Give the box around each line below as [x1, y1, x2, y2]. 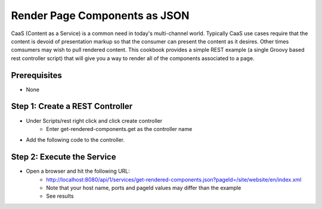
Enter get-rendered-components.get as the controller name [46, 125, 193, 132]
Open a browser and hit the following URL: [26, 167, 131, 175]
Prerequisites [11, 70, 62, 80]
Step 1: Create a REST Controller [11, 101, 133, 111]
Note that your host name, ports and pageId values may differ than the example [46, 185, 241, 191]
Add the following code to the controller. [26, 136, 125, 144]
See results [46, 192, 74, 199]
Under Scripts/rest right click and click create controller [26, 117, 163, 124]
